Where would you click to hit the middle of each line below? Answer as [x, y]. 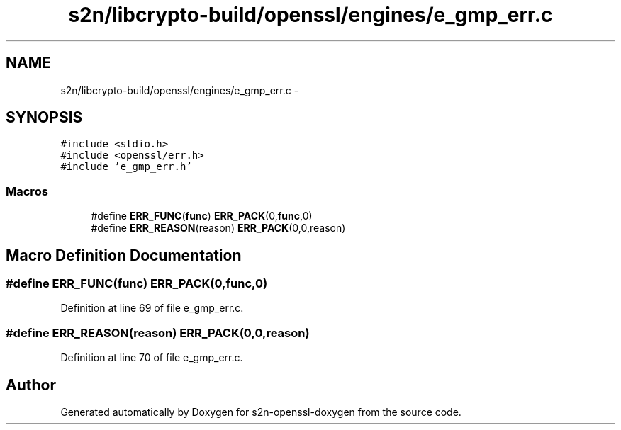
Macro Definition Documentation [124, 255]
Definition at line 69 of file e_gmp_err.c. [152, 308]
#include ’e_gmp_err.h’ [126, 167]
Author [31, 385]
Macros [27, 191]
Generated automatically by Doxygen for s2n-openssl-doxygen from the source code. [261, 412]
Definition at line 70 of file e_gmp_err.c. [152, 358]
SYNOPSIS [44, 118]
